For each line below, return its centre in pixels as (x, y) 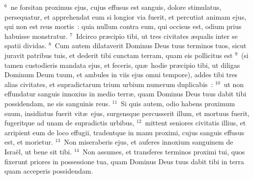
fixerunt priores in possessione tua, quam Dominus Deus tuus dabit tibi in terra (124, 161)
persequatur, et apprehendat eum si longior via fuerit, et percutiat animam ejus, (126, 16)
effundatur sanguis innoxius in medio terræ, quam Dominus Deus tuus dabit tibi (126, 94)
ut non (234, 84)
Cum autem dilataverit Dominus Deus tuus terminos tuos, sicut (151, 45)
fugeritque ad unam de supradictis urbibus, (70, 123)
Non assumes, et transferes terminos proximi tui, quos (164, 151)
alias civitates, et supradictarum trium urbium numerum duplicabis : (109, 84)
